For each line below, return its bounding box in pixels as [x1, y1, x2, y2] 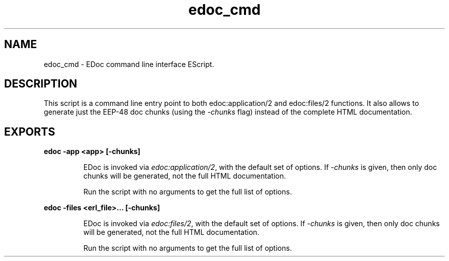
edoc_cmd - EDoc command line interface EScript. [44, 59, 214, 69]
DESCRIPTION [4, 77, 77, 91]
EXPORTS [4, 125, 55, 138]
